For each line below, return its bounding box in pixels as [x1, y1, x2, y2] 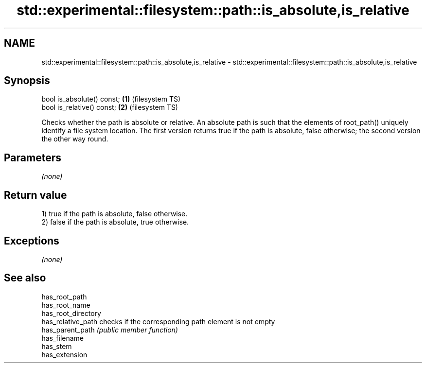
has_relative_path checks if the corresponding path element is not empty [41, 317, 275, 326]
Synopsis [4, 74, 50, 87]
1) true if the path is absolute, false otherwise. [41, 210, 188, 218]
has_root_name [41, 300, 90, 309]
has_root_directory [41, 309, 101, 317]
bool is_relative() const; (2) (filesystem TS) [41, 103, 178, 112]
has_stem [41, 342, 72, 350]
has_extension [41, 350, 88, 359]
